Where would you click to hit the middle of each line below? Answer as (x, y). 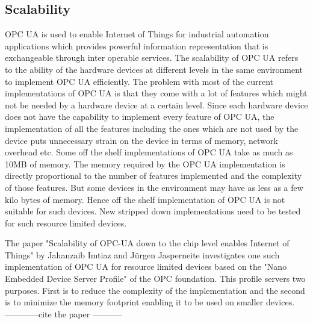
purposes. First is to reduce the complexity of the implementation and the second (155, 290)
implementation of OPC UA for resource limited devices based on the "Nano (146, 266)
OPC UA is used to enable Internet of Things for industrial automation (137, 34)
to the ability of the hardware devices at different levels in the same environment (154, 69)
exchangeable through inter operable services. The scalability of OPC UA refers (152, 58)
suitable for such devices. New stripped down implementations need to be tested (153, 211)
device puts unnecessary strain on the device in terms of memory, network (141, 140)
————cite (28, 313)
